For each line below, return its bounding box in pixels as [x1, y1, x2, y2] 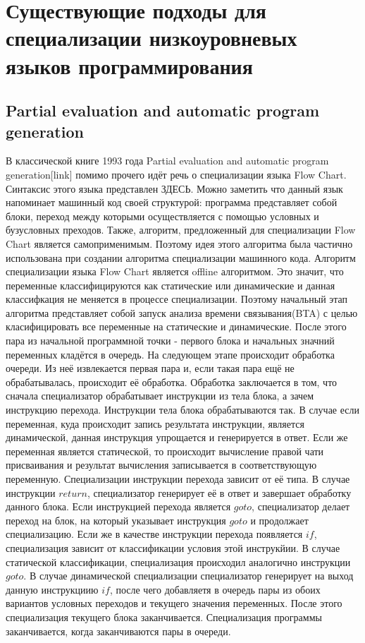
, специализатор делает [252, 499, 350, 514]
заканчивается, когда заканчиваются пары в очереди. [6, 623, 231, 638]
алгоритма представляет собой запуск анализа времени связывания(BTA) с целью [6, 305, 358, 320]
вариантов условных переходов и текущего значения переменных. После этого [6, 596, 342, 611]
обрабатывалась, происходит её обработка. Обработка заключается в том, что [6, 374, 338, 389]
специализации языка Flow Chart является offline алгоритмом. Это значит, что [6, 264, 344, 279]
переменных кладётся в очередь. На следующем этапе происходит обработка [6, 347, 335, 361]
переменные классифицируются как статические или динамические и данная [6, 277, 335, 292]
